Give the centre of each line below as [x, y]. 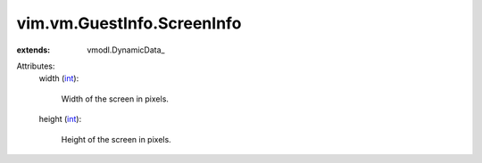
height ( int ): [60, 119]
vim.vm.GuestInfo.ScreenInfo [129, 23]
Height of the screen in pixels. [116, 139]
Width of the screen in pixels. [115, 99]
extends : [33, 50]
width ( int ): [59, 78]
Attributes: [36, 66]
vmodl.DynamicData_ [126, 50]
